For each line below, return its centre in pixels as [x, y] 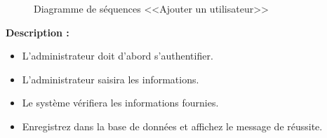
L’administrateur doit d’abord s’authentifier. [118, 56]
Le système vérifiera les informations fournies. [120, 103]
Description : [38, 32]
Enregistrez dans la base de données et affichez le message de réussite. [172, 126]
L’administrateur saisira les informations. [111, 79]
